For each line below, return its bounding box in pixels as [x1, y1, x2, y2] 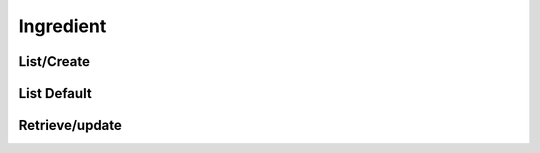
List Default [18, 85, 92, 102]
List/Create [18, 53, 90, 70]
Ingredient [18, 15, 107, 37]
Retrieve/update [18, 117, 122, 134]
